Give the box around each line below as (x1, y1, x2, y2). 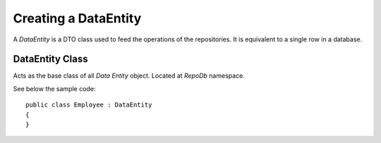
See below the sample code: (13, 84, 96, 93)
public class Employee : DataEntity (25, 101, 152, 109)
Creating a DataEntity (13, 11, 142, 26)
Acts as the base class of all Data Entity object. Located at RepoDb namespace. (13, 71, 245, 80)
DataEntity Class (13, 53, 88, 65)
